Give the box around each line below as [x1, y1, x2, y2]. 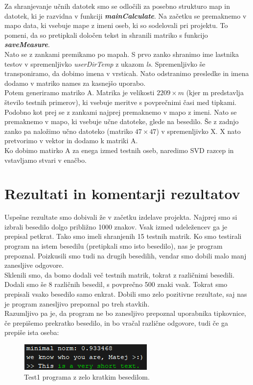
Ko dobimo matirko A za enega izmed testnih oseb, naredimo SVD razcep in [4, 145, 234, 155]
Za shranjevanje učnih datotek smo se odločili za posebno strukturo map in [4, 1, 230, 11]
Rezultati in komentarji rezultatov [4, 183, 240, 204]
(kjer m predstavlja [186, 87, 244, 98]
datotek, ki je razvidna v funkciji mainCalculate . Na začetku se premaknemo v [4, 10, 247, 21]
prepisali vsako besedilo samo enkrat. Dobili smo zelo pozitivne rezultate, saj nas [4, 288, 247, 299]
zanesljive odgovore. [4, 260, 64, 270]
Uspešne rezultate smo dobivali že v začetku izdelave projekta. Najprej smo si [4, 212, 237, 222]
